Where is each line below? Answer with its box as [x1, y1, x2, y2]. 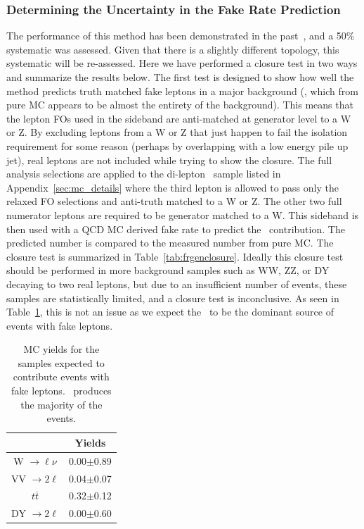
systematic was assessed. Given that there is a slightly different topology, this [6, 42, 339, 56]
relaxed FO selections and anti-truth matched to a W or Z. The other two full [6, 194, 342, 209]
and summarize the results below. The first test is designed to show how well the [6, 70, 354, 84]
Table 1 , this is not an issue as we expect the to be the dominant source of [6, 304, 334, 319]
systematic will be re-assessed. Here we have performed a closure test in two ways [6, 56, 358, 70]
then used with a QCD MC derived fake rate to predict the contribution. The [6, 221, 345, 236]
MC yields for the [23, 342, 100, 356]
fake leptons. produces [11, 383, 112, 398]
